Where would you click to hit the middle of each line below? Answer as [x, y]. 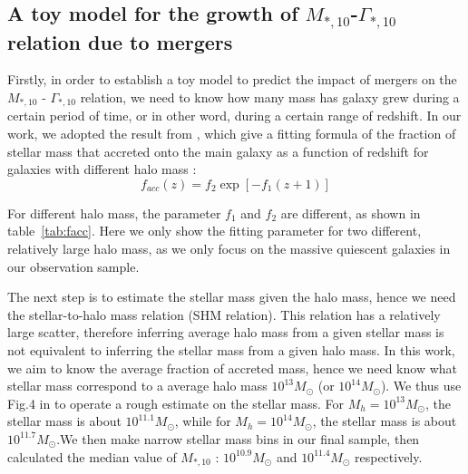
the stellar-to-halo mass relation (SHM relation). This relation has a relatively [224, 314]
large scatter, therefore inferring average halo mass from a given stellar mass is [226, 332]
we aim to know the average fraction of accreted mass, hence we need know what [233, 368]
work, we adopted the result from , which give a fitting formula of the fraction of [232, 134]
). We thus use [421, 386]
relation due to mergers [120, 41]
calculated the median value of [92, 456]
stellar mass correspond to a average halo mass [137, 386]
